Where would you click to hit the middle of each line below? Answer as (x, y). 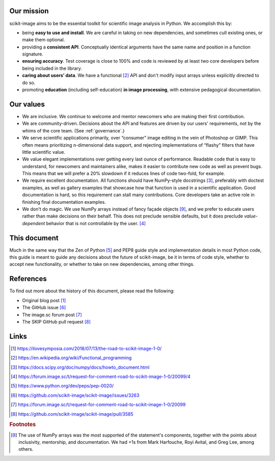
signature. (33, 54)
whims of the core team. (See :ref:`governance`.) (73, 130)
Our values (27, 104)
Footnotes (23, 424)
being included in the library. (52, 68)
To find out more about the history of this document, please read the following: (92, 291)
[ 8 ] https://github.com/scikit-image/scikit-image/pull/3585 (72, 414)
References (28, 279)
